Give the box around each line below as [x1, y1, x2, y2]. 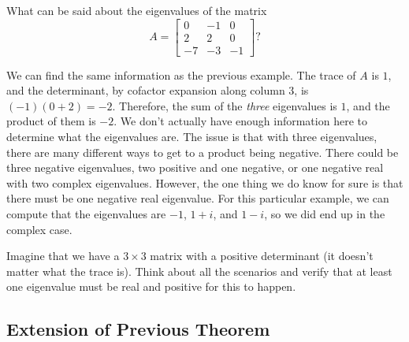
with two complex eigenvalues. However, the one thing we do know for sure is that [6, 174, 403, 191]
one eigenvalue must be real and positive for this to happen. [6, 278, 296, 295]
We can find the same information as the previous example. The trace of [6, 66, 356, 83]
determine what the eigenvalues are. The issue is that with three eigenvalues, [6, 128, 377, 145]
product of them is [6, 113, 96, 129]
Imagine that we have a [6, 247, 120, 264]
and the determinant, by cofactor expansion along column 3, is [6, 82, 309, 99]
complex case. [6, 221, 73, 237]
